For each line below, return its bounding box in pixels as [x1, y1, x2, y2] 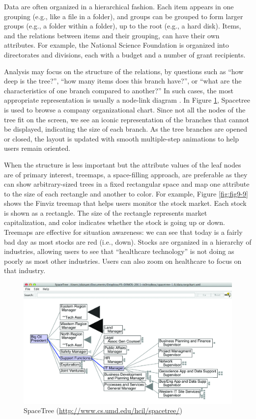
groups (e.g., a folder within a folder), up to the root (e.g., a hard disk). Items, [4, 21, 241, 31]
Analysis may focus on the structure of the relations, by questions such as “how [4, 66, 244, 76]
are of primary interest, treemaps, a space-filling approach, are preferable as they [4, 169, 248, 179]
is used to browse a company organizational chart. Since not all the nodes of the [4, 104, 246, 114]
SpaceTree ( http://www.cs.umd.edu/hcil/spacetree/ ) [24, 405, 183, 416]
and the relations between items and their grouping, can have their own [4, 30, 220, 40]
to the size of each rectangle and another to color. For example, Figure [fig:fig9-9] [4, 188, 248, 198]
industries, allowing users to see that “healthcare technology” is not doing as [4, 246, 234, 256]
